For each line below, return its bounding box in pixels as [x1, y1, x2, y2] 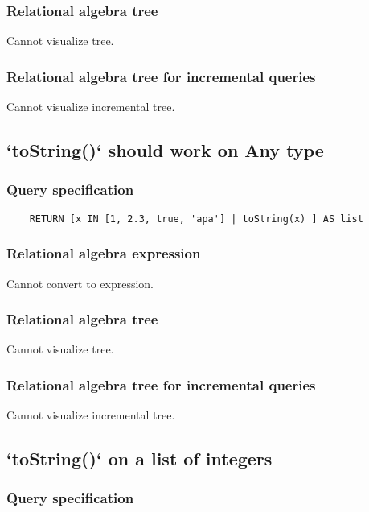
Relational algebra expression [6, 243, 201, 263]
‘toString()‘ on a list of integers [6, 446, 273, 471]
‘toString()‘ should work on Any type [6, 138, 324, 163]
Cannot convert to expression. [6, 275, 154, 291]
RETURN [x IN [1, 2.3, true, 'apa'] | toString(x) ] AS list [29, 213, 363, 225]
